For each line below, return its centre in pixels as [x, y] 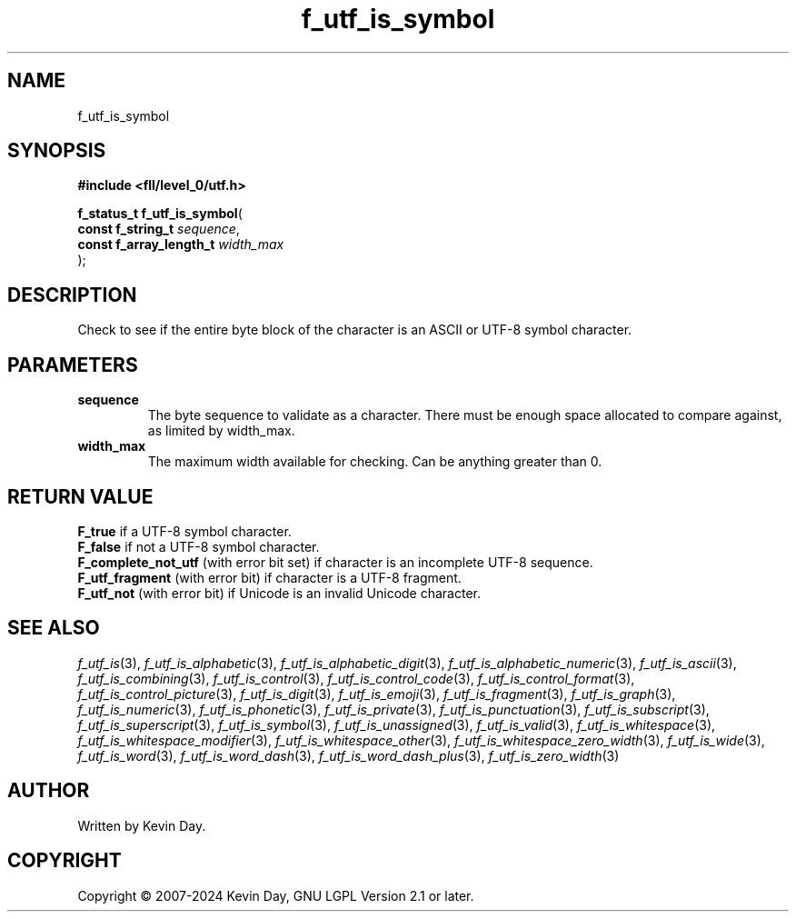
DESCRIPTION [72, 295]
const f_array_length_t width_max [181, 245]
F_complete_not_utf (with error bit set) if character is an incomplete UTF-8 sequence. [335, 562]
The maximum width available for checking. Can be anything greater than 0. [375, 462]
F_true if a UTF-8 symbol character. [184, 531]
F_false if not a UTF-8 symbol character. [199, 546]
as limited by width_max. [221, 431]
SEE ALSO [54, 628]
